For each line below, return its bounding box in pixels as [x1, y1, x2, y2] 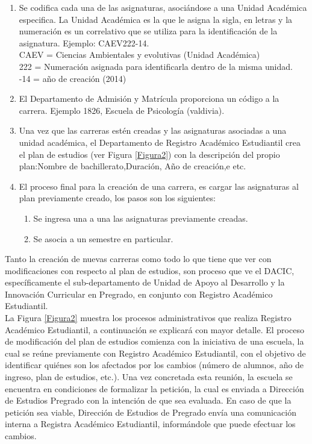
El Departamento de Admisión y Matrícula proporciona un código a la [19, 92, 279, 105]
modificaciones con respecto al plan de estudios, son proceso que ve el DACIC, [5, 264, 295, 277]
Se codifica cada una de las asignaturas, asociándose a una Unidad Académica [19, 1, 307, 13]
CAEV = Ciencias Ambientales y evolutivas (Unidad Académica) [19, 48, 260, 61]
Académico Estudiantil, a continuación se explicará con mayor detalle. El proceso [5, 323, 304, 336]
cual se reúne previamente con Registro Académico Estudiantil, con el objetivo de [5, 346, 306, 359]
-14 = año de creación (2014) [19, 72, 126, 84]
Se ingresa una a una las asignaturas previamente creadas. [33, 211, 248, 224]
